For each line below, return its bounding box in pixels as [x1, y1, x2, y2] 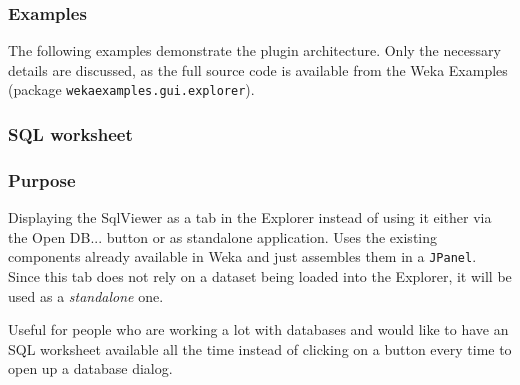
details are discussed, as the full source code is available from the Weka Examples [8, 59, 508, 80]
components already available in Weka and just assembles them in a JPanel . [8, 246, 477, 267]
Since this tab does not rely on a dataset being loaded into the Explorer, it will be [8, 265, 512, 286]
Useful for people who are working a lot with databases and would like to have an [8, 319, 509, 340]
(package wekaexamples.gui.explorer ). [8, 79, 255, 100]
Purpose [8, 167, 76, 192]
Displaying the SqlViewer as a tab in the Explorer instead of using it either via [8, 207, 492, 228]
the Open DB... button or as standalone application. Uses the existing [8, 226, 438, 247]
